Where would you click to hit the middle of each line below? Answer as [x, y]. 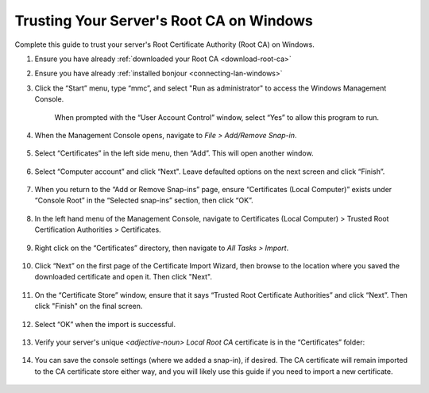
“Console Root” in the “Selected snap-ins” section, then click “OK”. [144, 200]
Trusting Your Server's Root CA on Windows [164, 21]
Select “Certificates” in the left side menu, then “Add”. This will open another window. [174, 153]
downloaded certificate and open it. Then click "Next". [124, 277]
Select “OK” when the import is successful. [105, 324]
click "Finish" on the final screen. [89, 306]
